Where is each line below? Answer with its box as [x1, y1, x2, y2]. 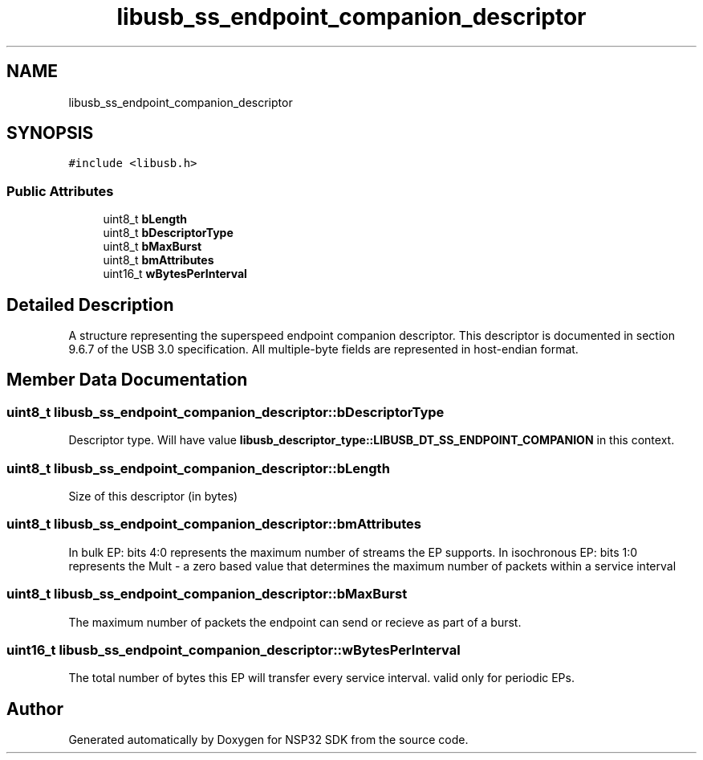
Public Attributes [6, 182, 114, 199]
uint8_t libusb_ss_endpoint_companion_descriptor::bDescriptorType [6, 403, 445, 420]
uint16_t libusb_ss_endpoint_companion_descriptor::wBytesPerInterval [6, 641, 461, 658]
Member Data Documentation [6, 370, 248, 390]
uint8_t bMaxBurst [103, 239, 202, 254]
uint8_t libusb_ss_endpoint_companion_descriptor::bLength [6, 460, 390, 476]
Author [6, 698, 63, 719]
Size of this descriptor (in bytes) [68, 489, 238, 503]
